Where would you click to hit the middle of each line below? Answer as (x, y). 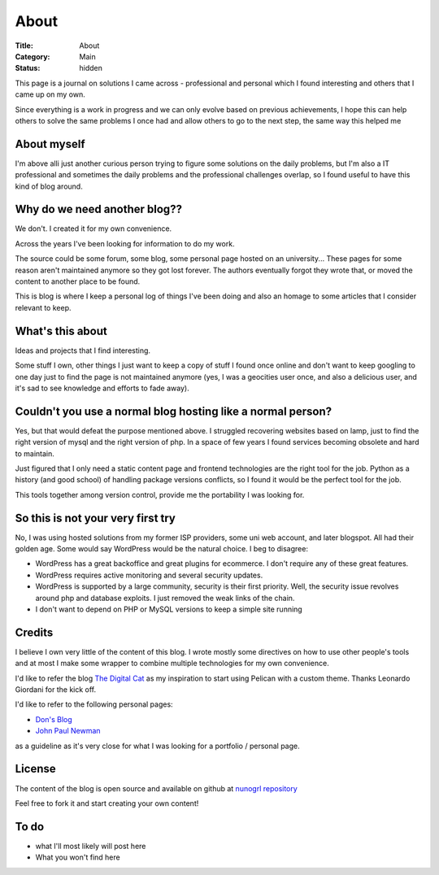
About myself (50, 144)
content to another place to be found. (78, 281)
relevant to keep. (43, 307)
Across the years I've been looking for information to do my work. (125, 243)
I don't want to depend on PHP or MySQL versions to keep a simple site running (169, 609)
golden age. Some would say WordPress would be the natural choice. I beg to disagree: (162, 549)
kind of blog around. (49, 186)
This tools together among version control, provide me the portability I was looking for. (160, 494)
